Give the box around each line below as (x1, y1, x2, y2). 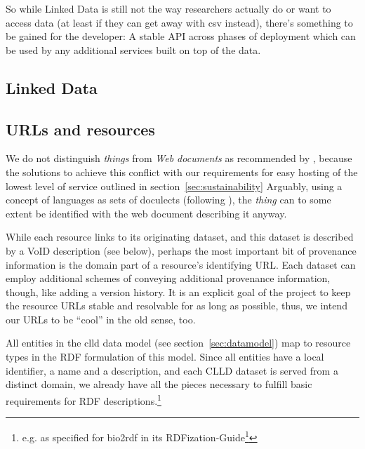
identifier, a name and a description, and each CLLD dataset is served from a (6, 363, 338, 377)
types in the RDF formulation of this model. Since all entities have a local (6, 349, 324, 364)
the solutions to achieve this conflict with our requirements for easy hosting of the (6, 164, 358, 179)
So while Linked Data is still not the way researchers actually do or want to (6, 1, 331, 15)
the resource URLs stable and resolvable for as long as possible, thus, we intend (6, 298, 347, 313)
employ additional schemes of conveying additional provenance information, (6, 271, 331, 286)
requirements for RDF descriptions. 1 (6, 391, 161, 408)
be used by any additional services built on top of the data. (6, 42, 261, 57)
